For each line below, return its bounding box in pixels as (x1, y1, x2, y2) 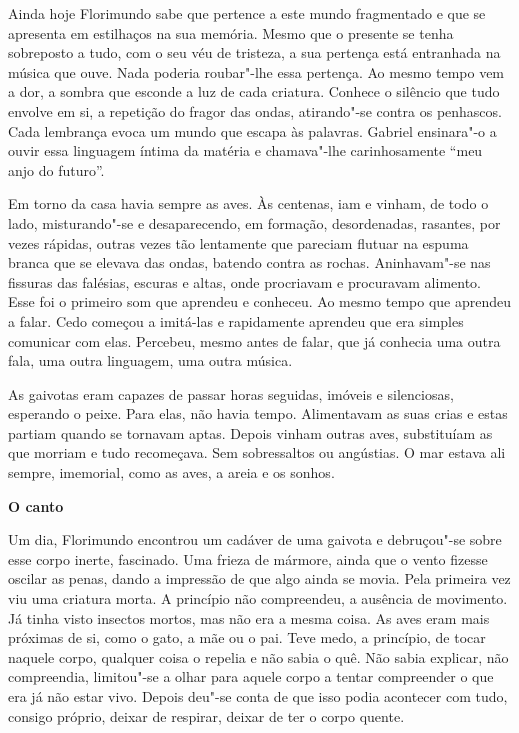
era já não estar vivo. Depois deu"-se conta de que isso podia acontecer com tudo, (8, 686, 508, 706)
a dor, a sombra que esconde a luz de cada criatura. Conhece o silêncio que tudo (8, 81, 500, 102)
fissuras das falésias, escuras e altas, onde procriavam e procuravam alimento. (8, 271, 481, 292)
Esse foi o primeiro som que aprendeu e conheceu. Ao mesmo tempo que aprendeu (8, 291, 512, 312)
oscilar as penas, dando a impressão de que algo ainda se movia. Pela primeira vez (8, 568, 511, 589)
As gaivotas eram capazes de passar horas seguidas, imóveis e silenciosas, (8, 383, 454, 404)
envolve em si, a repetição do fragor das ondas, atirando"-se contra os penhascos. (8, 100, 502, 121)
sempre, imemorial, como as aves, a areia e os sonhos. (8, 462, 335, 483)
